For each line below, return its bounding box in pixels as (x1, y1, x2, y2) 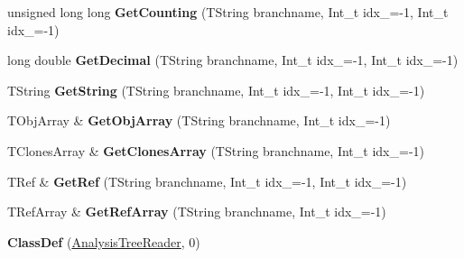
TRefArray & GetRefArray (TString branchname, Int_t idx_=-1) (7, 202, 386, 221)
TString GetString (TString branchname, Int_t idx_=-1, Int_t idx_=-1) (7, 80, 425, 99)
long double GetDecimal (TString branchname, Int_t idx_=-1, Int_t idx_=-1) (7, 51, 459, 69)
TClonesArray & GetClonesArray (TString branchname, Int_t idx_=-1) (7, 141, 424, 160)
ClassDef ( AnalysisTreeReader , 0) (7, 232, 200, 251)
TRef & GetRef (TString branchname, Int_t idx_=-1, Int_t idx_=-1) (7, 171, 407, 190)
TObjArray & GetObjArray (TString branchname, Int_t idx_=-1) (7, 111, 391, 130)
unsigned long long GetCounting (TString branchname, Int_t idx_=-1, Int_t (7, 3, 449, 21)
